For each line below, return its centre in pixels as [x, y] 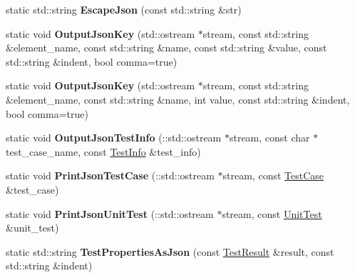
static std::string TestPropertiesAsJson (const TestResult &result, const [170, 251]
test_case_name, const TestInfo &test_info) [103, 151]
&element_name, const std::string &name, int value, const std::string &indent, [178, 99]
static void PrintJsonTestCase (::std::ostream [110, 175]
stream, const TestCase [273, 175]
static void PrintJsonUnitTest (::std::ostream [110, 213]
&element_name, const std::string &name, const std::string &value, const [166, 48]
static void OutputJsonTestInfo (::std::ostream [114, 138]
